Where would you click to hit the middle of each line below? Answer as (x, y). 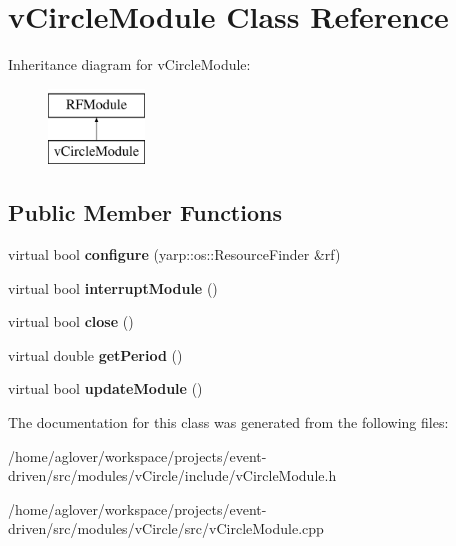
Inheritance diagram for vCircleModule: (129, 64)
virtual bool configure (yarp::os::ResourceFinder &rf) (174, 254)
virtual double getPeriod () (95, 354)
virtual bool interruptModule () (113, 287)
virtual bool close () (71, 321)
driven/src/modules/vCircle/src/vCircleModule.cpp (166, 528)
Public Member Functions (145, 212)
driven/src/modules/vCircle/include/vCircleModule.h (172, 475)
